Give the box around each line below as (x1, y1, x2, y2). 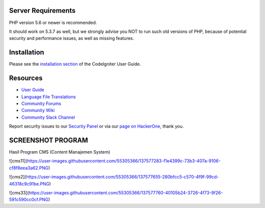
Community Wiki (21, 107, 55, 113)
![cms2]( (9, 174, 26, 180)
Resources (9, 74, 43, 82)
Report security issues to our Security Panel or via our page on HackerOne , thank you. (9, 123, 184, 130)
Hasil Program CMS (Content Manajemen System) (9, 149, 110, 155)
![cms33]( (9, 189, 29, 196)
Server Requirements (9, 6, 76, 15)
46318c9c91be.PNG (9, 181, 50, 186)
